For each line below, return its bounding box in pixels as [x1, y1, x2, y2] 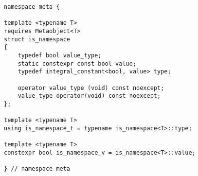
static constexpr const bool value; [18, 60, 137, 67]
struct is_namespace [4, 35, 71, 43]
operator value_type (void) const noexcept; [18, 84, 164, 91]
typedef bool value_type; [18, 52, 102, 59]
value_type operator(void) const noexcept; [18, 92, 161, 100]
